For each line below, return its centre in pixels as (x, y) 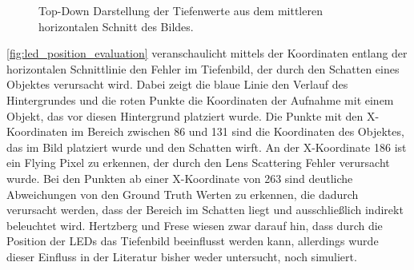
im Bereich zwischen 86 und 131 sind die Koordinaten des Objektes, (237, 131)
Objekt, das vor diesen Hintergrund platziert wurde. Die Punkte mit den (185, 115)
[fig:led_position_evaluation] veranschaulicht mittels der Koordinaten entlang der (207, 53)
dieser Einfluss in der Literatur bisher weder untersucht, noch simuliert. (182, 256)
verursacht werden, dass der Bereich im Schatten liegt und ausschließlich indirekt (205, 210)
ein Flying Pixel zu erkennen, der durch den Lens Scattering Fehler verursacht (198, 163)
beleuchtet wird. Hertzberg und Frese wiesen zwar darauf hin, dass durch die (195, 225)
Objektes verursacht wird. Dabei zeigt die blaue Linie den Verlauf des (177, 84)
